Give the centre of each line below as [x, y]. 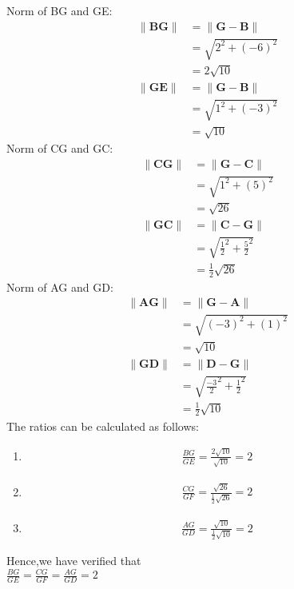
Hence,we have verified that [74, 561]
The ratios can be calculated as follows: [103, 426]
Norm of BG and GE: [60, 10]
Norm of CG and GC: [60, 147]
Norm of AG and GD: [60, 287]
